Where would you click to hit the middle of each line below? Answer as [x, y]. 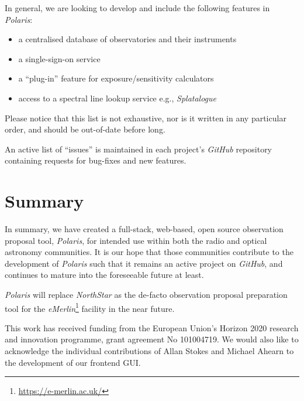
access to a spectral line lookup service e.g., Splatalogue [118, 98]
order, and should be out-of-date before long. [85, 129]
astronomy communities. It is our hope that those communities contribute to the [149, 252]
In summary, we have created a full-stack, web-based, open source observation [144, 229]
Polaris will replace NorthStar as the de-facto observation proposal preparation [146, 295]
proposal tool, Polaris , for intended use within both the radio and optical [136, 240]
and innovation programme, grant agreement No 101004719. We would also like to [152, 339]
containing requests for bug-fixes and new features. [96, 160]
